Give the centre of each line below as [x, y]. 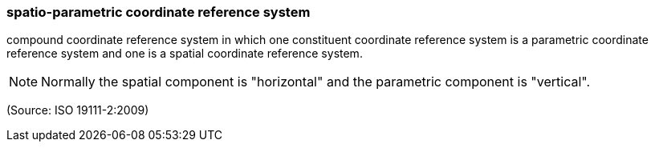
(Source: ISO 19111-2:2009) [78, 110]
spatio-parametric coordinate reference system [159, 12]
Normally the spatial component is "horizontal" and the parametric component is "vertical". [316, 82]
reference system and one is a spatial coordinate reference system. [185, 54]
